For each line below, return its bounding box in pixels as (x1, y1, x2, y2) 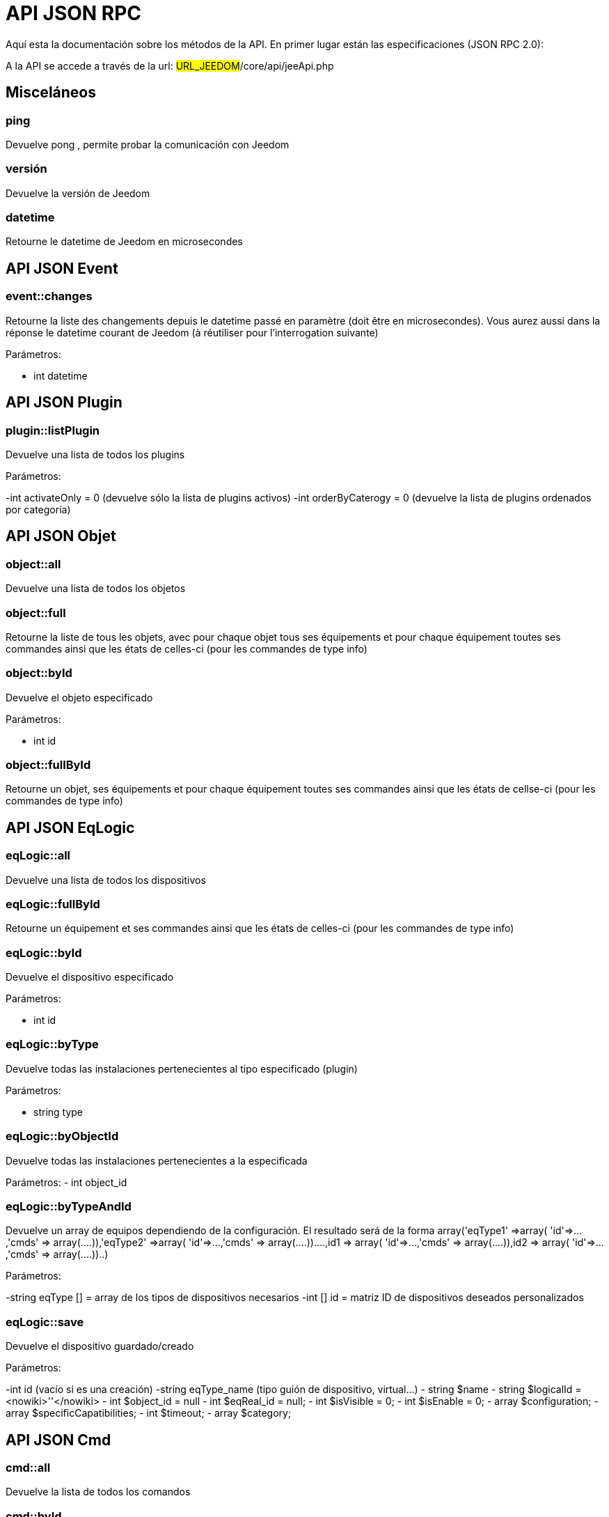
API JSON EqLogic (6, 818, 135, 837)
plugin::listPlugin (6, 423, 100, 437)
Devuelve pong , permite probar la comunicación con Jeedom (6, 138, 290, 150)
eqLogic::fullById (6, 896, 100, 911)
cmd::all (6, 1460, 51, 1475)
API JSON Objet (6, 527, 116, 545)
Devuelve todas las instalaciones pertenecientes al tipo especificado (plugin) (6, 1062, 358, 1075)
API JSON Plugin (6, 394, 122, 412)
